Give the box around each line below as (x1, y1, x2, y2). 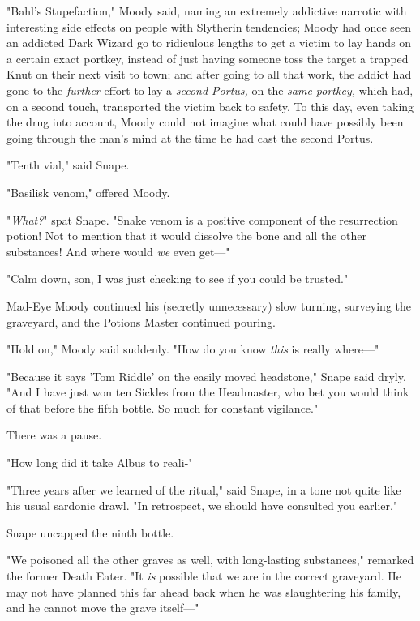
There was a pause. (6, 426, 102, 443)
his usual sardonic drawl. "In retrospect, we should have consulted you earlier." (6, 497, 398, 514)
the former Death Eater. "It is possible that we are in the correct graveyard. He (6, 567, 402, 585)
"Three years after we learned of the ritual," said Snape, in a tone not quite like (6, 481, 401, 498)
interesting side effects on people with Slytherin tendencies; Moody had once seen (6, 18, 411, 35)
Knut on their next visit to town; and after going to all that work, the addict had (6, 66, 412, 83)
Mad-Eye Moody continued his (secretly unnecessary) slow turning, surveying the (6, 297, 411, 314)
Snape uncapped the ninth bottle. (6, 524, 174, 541)
